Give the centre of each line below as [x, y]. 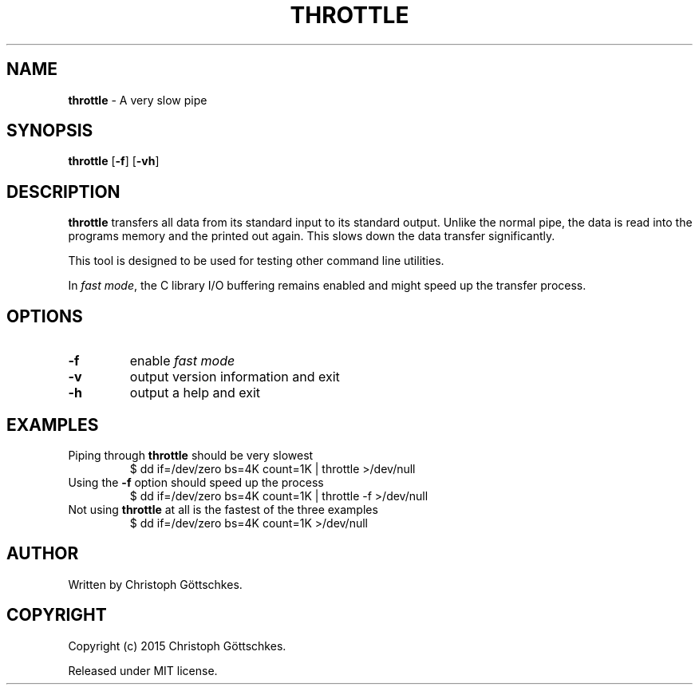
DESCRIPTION [63, 192]
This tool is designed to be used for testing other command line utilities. [256, 261]
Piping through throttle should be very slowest [191, 455]
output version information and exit [235, 377]
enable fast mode [182, 361]
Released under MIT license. [143, 670]
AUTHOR [43, 554]
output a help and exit [195, 393]
